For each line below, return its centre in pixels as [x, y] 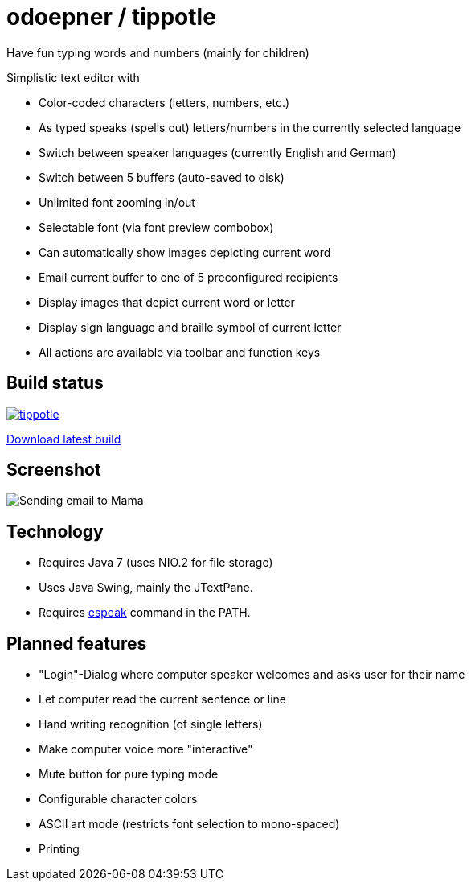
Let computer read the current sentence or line [162, 699]
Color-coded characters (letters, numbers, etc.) [164, 102]
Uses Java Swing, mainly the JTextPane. [146, 588]
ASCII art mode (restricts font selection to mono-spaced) [189, 824]
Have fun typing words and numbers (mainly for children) [158, 52]
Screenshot [54, 470]
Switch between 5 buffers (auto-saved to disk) [162, 177]
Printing [59, 849]
